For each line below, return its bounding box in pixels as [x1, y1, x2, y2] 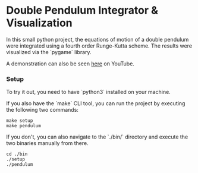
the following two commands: [6, 106, 79, 114]
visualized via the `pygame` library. [6, 48, 92, 55]
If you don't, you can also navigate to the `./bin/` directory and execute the [6, 133, 188, 140]
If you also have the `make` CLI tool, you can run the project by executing [6, 100, 186, 107]
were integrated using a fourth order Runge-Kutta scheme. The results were [6, 42, 192, 49]
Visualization [6, 16, 73, 30]
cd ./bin [6, 151, 28, 158]
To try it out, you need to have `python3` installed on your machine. [6, 89, 171, 96]
